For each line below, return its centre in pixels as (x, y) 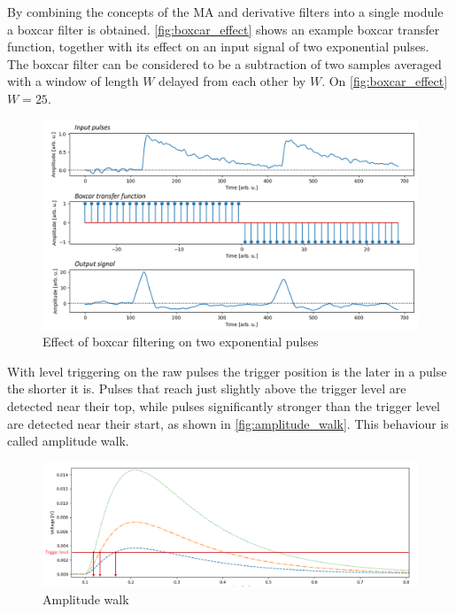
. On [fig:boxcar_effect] (385, 81)
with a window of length (73, 81)
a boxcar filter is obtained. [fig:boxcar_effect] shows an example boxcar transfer (224, 29)
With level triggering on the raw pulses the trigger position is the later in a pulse (227, 371)
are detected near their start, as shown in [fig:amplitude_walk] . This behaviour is (228, 423)
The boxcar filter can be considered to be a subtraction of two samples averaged (224, 63)
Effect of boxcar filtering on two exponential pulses (181, 342)
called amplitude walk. (68, 441)
